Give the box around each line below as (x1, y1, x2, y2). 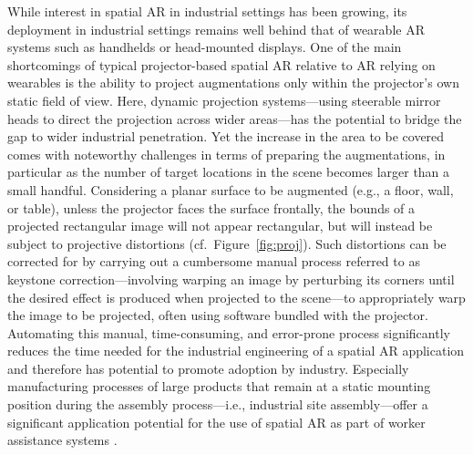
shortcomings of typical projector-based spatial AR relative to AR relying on (7, 55, 436, 74)
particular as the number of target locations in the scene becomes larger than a (7, 162, 450, 181)
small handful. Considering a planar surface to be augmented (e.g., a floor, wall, (7, 180, 454, 199)
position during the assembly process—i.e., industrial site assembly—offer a (7, 395, 428, 414)
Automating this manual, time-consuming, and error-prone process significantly (7, 323, 450, 342)
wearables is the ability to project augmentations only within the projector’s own (7, 73, 459, 92)
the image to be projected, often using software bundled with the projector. (7, 305, 428, 325)
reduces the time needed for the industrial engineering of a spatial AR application (7, 341, 465, 360)
